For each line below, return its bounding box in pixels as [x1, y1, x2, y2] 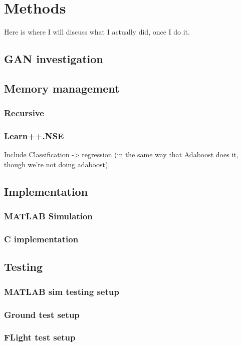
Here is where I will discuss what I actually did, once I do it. [4, 27, 190, 37]
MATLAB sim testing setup [4, 285, 119, 297]
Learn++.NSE [4, 130, 64, 142]
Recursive [4, 107, 44, 119]
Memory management [4, 80, 120, 96]
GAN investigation [4, 51, 103, 67]
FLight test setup [4, 331, 76, 343]
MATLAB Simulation [4, 210, 93, 222]
